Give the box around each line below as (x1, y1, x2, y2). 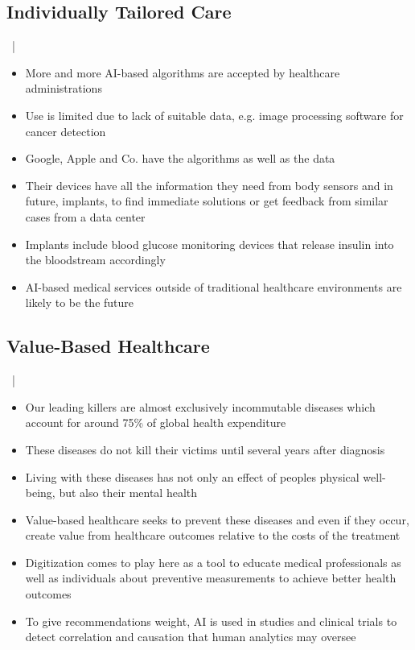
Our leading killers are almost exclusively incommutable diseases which (25, 398, 376, 415)
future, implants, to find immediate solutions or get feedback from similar (25, 193, 388, 209)
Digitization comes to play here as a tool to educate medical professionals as (25, 553, 401, 570)
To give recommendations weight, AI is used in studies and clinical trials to (25, 612, 397, 629)
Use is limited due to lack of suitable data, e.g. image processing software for (25, 106, 404, 123)
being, (25, 484, 55, 501)
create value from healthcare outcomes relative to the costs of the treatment (25, 527, 401, 544)
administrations (25, 80, 102, 97)
